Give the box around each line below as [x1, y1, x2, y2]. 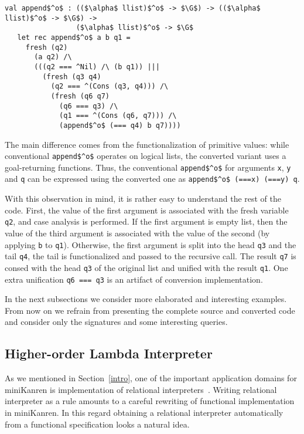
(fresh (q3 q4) [42, 72, 101, 81]
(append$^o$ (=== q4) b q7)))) [59, 121, 181, 130]
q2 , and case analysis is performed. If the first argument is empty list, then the [5, 215, 288, 228]
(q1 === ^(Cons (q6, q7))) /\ [59, 111, 177, 120]
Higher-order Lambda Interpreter [5, 344, 213, 362]
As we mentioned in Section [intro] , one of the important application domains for [5, 372, 297, 384]
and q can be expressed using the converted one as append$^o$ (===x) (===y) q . [5, 172, 300, 185]
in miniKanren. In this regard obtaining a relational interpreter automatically [5, 406, 283, 418]
